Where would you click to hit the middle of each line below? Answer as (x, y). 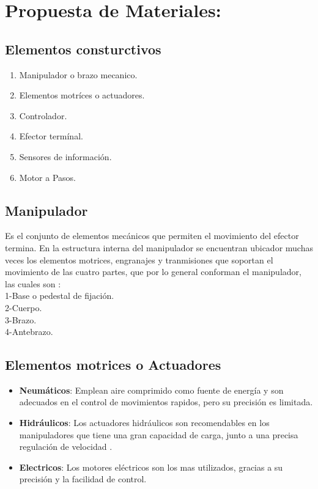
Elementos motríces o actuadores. (82, 95)
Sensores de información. (65, 156)
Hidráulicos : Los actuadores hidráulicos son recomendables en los (144, 423)
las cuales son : (33, 283)
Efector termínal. (51, 136)
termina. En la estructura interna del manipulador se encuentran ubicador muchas (159, 247)
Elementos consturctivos (83, 49)
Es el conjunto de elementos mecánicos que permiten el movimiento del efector (152, 236)
